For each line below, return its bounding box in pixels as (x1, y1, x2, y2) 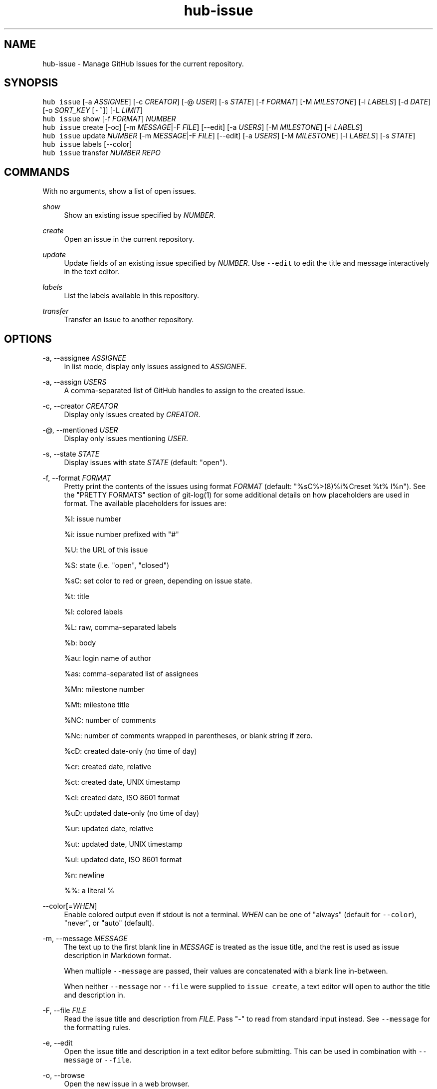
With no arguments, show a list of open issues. (42, 187, 196, 196)
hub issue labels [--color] (42, 140, 132, 149)
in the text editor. (64, 267, 120, 276)
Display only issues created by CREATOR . (64, 410, 201, 419)
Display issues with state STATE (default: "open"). (64, 458, 227, 467)
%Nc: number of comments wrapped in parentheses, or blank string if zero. (64, 731, 313, 740)
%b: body (64, 638, 96, 647)
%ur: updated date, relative (64, 824, 154, 833)
